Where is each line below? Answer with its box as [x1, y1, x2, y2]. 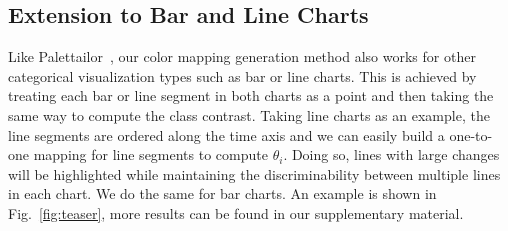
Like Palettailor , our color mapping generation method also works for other [8, 46, 476, 67]
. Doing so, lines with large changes [283, 144, 500, 165]
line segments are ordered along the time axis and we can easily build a [8, 124, 445, 145]
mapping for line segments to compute [33, 144, 268, 165]
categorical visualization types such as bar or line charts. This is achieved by [8, 65, 477, 86]
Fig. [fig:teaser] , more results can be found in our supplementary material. [8, 202, 464, 223]
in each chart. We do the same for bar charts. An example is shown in [8, 183, 437, 204]
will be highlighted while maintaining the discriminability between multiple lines [8, 163, 501, 184]
